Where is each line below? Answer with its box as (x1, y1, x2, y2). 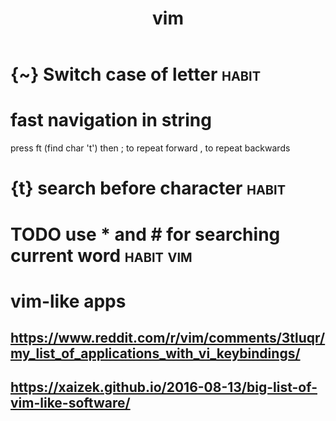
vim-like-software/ (10, 395, 131, 412)
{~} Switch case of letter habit (10, 63, 262, 86)
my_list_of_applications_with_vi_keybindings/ (10, 345, 301, 362)
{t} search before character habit (10, 177, 287, 200)
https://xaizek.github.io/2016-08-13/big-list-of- (10, 379, 318, 396)
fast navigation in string (10, 109, 212, 132)
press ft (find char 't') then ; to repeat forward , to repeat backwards (10, 142, 291, 154)
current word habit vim (10, 244, 193, 267)
